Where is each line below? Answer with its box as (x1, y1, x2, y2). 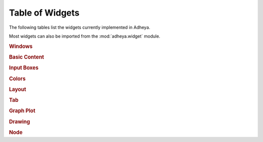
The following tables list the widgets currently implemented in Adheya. (9, 24, 150, 30)
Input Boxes (9, 64, 39, 71)
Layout (9, 86, 26, 93)
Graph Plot (9, 107, 36, 114)
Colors (9, 75, 26, 82)
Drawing (9, 118, 30, 125)
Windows (9, 43, 33, 50)
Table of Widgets (9, 7, 80, 18)
